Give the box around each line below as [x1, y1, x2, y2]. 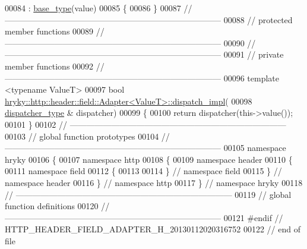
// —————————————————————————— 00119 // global [5, 188, 292, 200]
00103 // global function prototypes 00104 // [5, 130, 170, 142]
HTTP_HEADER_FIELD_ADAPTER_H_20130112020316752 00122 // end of [5, 223, 301, 235]
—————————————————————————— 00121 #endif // [5, 211, 283, 223]
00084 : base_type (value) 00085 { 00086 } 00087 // [5, 2, 192, 14]
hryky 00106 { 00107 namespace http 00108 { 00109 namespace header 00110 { [5, 153, 293, 165]
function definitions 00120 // [5, 200, 110, 212]
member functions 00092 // [5, 59, 105, 72]
